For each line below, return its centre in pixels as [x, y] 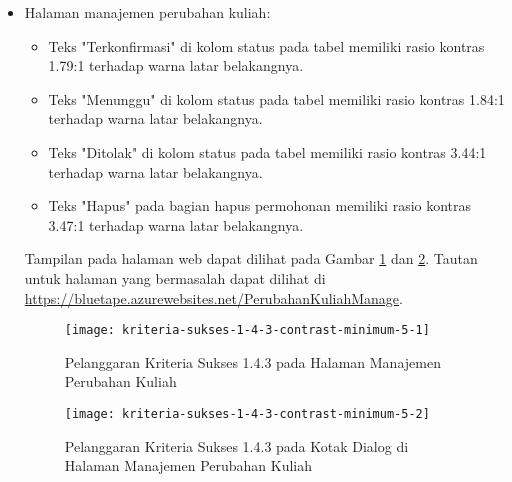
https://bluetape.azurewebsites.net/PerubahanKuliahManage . [213, 297]
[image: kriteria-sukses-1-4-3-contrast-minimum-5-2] [247, 413]
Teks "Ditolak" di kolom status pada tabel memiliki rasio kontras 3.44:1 [267, 151]
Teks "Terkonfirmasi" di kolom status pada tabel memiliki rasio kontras [266, 45]
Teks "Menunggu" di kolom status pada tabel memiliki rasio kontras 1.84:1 [276, 98]
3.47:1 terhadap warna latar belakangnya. [176, 224]
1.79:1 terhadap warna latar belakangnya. [176, 65]
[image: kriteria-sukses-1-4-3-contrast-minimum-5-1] [247, 330]
